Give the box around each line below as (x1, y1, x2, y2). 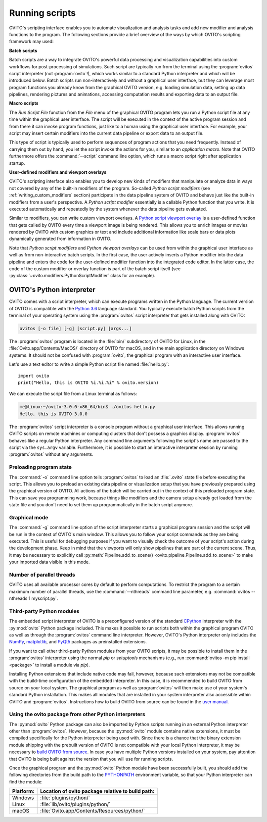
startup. (9, 160, 25, 166)
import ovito (18, 373, 49, 379)
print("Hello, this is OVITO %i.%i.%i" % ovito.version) (18, 380, 159, 386)
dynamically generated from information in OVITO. (9, 236, 112, 242)
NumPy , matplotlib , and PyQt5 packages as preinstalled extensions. (9, 639, 147, 645)
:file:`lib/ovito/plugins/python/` (40, 801, 111, 808)
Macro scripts (9, 100, 39, 106)
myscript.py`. (31, 595, 58, 601)
